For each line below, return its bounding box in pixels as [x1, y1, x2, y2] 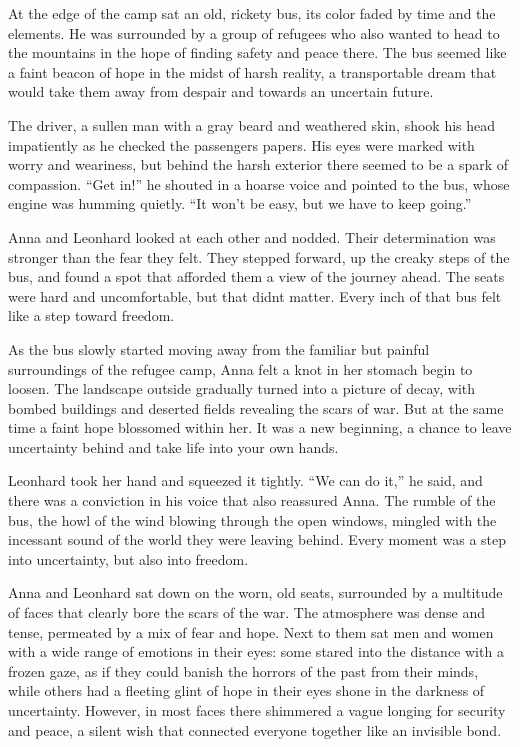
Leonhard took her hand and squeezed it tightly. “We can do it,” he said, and [8, 470, 483, 491]
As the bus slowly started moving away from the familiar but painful [8, 338, 430, 359]
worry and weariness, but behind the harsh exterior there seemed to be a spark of [8, 154, 509, 175]
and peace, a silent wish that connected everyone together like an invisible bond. [8, 719, 502, 740]
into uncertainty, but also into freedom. [8, 548, 249, 569]
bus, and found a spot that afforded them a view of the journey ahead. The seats [8, 266, 505, 287]
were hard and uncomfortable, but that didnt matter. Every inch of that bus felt [8, 285, 502, 306]
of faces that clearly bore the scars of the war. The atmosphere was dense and [8, 602, 485, 623]
